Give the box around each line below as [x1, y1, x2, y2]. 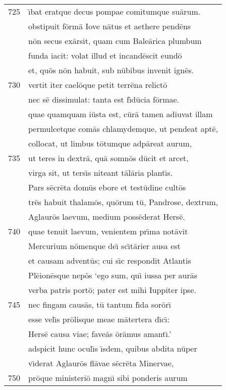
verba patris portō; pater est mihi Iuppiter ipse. [28, 284, 196, 296]
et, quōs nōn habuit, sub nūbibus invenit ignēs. [28, 64, 194, 76]
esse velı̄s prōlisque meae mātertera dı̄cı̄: [28, 313, 170, 325]
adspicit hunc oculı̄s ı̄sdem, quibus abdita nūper [28, 343, 197, 354]
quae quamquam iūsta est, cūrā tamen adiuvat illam [28, 108, 213, 120]
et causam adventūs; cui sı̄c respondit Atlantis [28, 255, 191, 266]
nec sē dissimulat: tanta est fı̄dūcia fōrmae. [28, 93, 180, 105]
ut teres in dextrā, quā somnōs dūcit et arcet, [28, 152, 189, 164]
